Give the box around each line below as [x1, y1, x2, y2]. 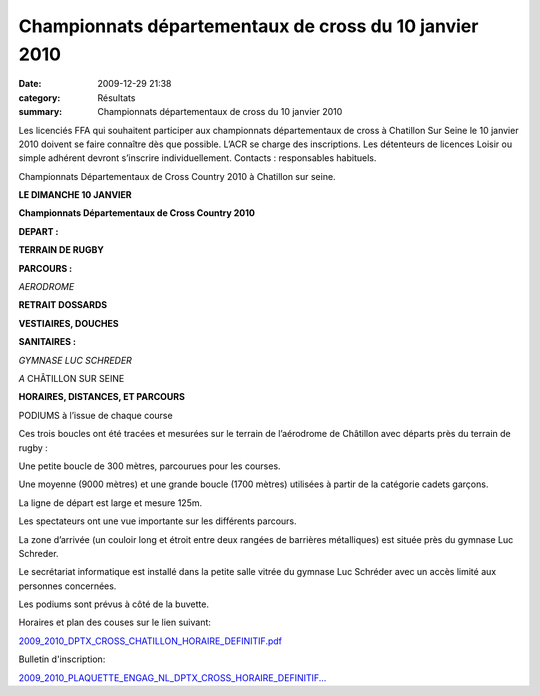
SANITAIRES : [18, 336, 77, 348]
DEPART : [18, 225, 59, 237]
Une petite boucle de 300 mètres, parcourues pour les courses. [18, 460, 281, 472]
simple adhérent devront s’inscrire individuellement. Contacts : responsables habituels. [18, 152, 377, 164]
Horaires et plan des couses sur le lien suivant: [18, 616, 212, 629]
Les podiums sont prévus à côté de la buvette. [18, 598, 210, 610]
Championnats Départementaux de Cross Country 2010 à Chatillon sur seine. [18, 170, 336, 182]
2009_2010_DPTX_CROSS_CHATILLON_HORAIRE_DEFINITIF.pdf [18, 635, 283, 647]
